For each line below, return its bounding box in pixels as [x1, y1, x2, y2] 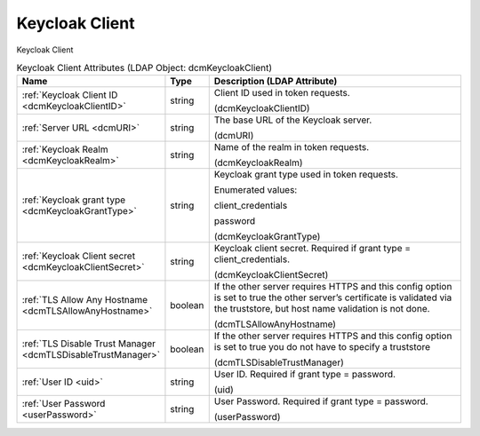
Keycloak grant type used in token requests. [213, 169, 399, 181]
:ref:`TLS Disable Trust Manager [21, 337, 156, 350]
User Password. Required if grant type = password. [213, 395, 428, 408]
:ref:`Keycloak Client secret [21, 250, 136, 262]
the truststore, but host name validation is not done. [213, 303, 430, 315]
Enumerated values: [213, 184, 298, 196]
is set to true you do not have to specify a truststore [213, 341, 431, 353]
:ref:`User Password [21, 398, 106, 410]
